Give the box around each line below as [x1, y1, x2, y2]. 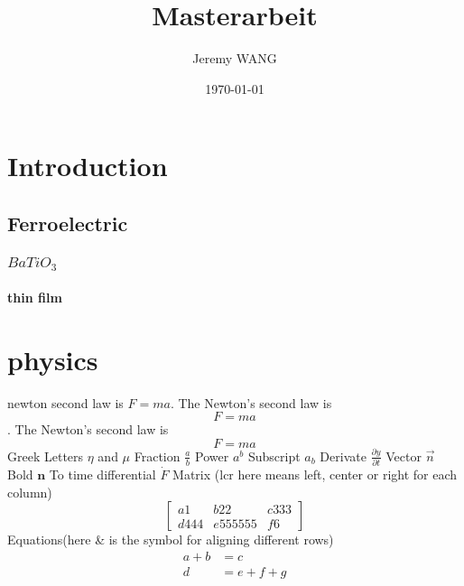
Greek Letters [7, 446, 84, 465]
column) [7, 482, 52, 501]
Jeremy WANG [192, 49, 277, 68]
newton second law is [7, 393, 124, 412]
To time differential [49, 465, 156, 484]
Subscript [247, 446, 301, 465]
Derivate [320, 446, 367, 465]
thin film [7, 287, 62, 306]
